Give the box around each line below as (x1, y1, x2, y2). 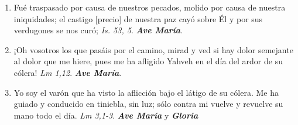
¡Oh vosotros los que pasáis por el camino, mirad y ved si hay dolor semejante (13, 43, 293, 55)
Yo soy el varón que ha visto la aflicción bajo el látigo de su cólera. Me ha (13, 86, 279, 98)
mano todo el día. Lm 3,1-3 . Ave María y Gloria (13, 109, 198, 121)
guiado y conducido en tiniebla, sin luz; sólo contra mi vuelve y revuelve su (13, 98, 283, 110)
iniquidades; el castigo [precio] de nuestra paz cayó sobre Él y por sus (13, 12, 263, 25)
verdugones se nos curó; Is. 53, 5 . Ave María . (13, 24, 183, 36)
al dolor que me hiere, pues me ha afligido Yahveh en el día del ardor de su (13, 55, 283, 67)
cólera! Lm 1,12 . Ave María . (13, 66, 122, 78)
